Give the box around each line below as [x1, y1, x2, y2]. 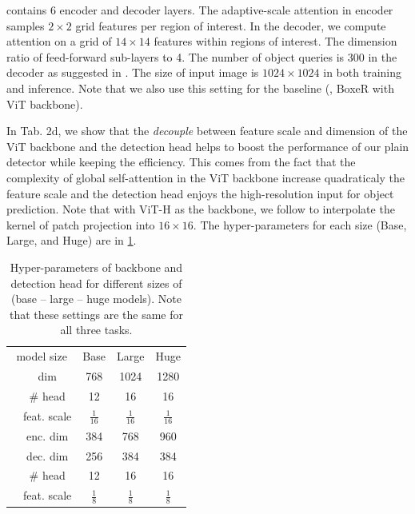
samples [6, 17, 45, 34]
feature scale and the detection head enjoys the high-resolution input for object [6, 185, 394, 201]
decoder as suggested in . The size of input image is [6, 64, 259, 81]
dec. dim [26, 447, 69, 464]
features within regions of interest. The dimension [154, 33, 397, 50]
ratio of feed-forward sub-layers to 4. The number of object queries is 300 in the [6, 48, 397, 65]
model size [16, 348, 67, 365]
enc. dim [26, 427, 69, 444]
